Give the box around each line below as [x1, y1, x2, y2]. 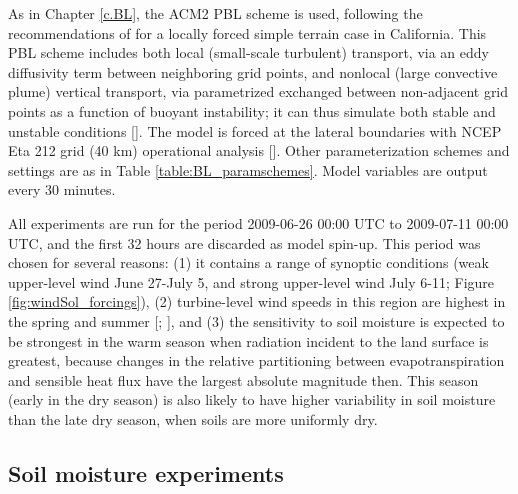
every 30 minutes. [8, 179, 116, 200]
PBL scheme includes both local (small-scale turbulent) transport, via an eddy [8, 42, 489, 63]
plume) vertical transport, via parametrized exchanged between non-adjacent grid [8, 81, 509, 102]
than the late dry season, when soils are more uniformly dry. [8, 408, 378, 429]
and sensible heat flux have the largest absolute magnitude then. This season [8, 369, 479, 390]
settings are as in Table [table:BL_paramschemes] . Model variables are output [8, 159, 488, 180]
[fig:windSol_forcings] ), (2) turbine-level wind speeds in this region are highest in [8, 291, 506, 312]
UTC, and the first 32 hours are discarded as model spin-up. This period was [8, 232, 481, 253]
